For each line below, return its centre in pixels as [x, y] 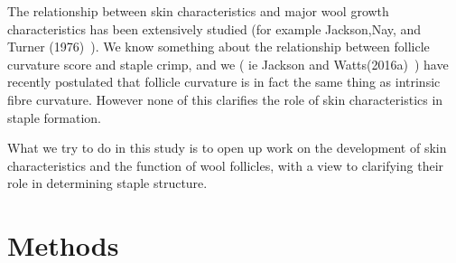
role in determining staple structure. [107, 183]
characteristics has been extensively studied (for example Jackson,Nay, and [214, 28]
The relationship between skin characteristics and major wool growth [198, 11]
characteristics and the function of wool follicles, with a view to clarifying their [226, 165]
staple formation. [54, 117]
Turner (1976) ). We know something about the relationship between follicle [219, 47]
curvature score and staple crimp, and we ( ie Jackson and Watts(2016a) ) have [228, 64]
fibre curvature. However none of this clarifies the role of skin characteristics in [225, 99]
